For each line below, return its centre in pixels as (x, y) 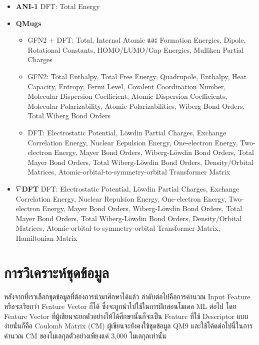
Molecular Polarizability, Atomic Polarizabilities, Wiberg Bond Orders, (136, 106)
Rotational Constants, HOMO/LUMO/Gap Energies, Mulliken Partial (136, 49)
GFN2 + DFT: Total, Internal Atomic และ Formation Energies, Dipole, (137, 40)
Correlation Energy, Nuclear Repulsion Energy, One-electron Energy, (121, 198)
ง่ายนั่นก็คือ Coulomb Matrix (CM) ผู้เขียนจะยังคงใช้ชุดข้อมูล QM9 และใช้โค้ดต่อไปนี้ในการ (128, 326)
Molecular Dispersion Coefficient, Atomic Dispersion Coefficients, (127, 96)
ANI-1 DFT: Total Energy (58, 6)
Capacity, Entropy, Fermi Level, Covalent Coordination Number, (127, 86)
